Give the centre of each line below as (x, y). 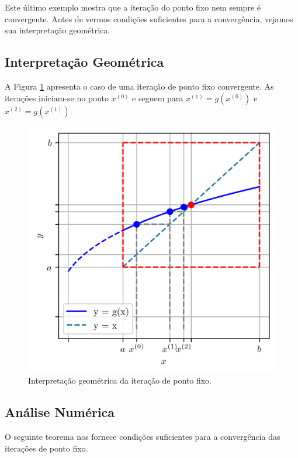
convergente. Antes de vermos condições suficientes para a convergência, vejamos (149, 18)
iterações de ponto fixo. (46, 448)
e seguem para (158, 98)
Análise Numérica (60, 412)
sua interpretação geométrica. (58, 30)
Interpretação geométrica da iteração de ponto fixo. (120, 380)
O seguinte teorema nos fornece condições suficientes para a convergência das (143, 437)
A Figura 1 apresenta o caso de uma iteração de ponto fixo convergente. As (139, 86)
